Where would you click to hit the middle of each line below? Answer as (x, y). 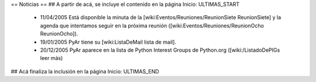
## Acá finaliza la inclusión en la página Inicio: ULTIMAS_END (85, 71)
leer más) (51, 58)
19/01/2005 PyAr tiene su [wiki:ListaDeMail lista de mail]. (108, 42)
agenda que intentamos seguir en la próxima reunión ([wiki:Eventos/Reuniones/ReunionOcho (152, 26)
